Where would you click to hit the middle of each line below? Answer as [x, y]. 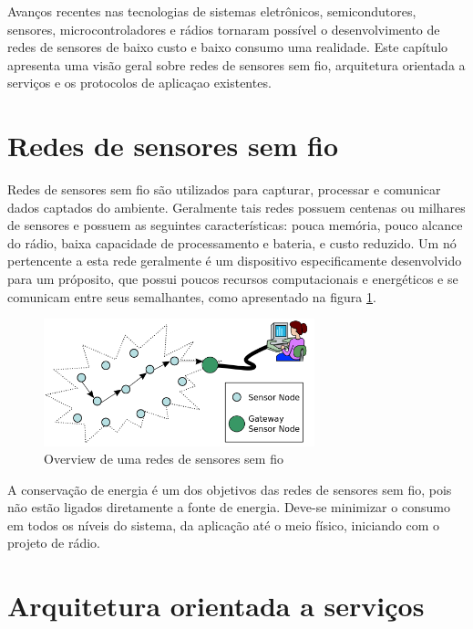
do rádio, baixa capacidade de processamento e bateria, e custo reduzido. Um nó [232, 242]
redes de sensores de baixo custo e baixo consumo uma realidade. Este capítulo [228, 47]
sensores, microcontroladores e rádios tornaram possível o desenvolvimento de [224, 29]
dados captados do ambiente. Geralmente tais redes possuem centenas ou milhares [236, 207]
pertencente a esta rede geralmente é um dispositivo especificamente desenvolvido [235, 261]
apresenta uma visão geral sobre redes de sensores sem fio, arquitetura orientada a [236, 64]
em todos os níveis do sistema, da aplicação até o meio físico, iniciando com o [224, 524]
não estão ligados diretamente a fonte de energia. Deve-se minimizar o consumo [229, 507]
